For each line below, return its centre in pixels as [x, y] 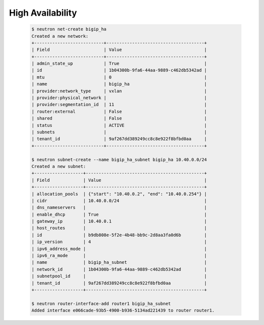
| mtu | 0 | [119, 77]
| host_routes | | [119, 228]
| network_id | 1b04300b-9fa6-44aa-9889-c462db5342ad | [119, 269]
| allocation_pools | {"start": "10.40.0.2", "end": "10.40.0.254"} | [119, 194]
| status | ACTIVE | [119, 125]
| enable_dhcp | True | [119, 214]
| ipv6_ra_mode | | [119, 256]
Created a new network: [60, 36]
